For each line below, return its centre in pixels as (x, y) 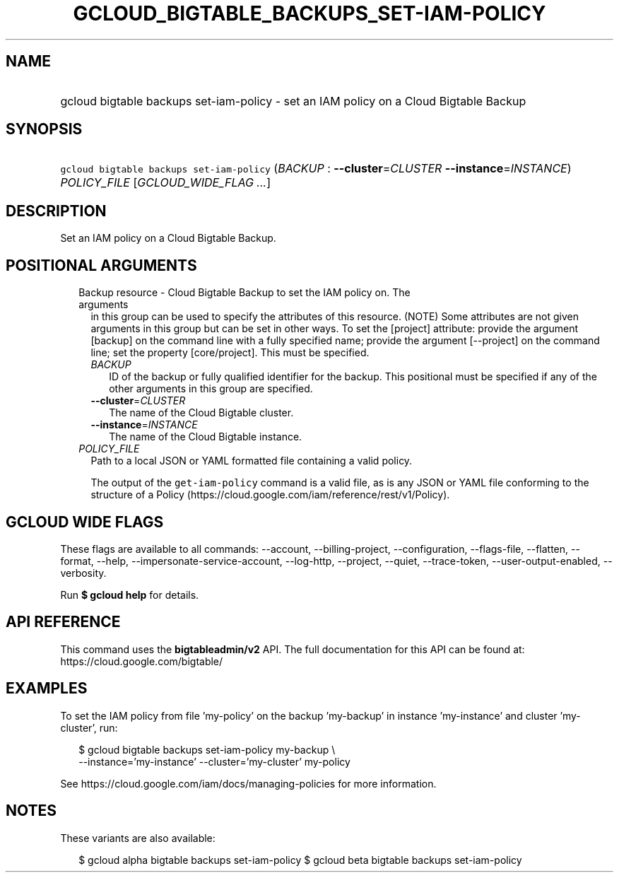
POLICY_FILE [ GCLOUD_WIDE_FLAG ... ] (165, 183)
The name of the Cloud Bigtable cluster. (201, 413)
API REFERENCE (63, 622)
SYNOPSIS (44, 129)
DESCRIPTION (56, 211)
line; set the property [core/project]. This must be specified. (230, 353)
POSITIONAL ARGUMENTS (101, 265)
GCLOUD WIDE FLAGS (85, 522)
